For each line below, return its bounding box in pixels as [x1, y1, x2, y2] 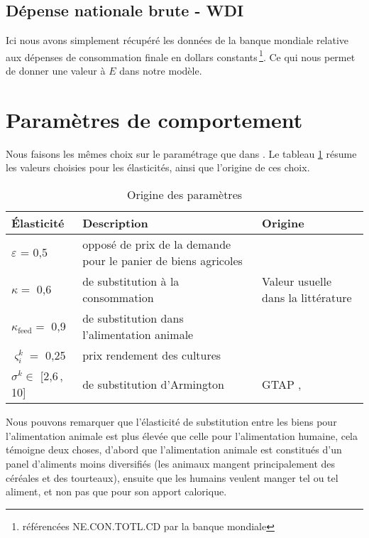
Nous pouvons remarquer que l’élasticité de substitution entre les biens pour [6, 414, 337, 429]
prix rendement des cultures [82, 347, 221, 364]
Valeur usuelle [262, 272, 332, 289]
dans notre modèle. [119, 63, 202, 78]
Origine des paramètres [126, 185, 243, 203]
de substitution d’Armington [82, 375, 224, 392]
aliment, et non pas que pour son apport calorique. [6, 484, 227, 499]
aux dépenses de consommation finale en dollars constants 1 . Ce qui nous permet [6, 47, 356, 64]
